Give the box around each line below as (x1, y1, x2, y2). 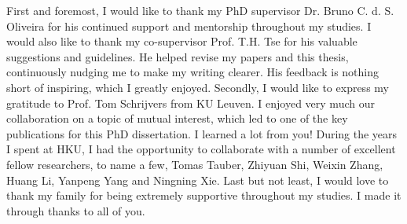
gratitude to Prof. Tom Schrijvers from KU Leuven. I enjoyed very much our (6, 94, 375, 111)
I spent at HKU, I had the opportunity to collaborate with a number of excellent (6, 141, 396, 157)
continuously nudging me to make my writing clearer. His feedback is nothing (6, 64, 379, 80)
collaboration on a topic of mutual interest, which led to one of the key (6, 110, 348, 127)
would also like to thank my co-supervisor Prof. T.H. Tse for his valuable (6, 33, 357, 50)
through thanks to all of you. (6, 202, 145, 218)
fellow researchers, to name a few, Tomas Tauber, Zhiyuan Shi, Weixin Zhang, (6, 156, 383, 172)
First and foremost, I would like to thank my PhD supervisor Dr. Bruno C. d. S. (6, 2, 394, 18)
